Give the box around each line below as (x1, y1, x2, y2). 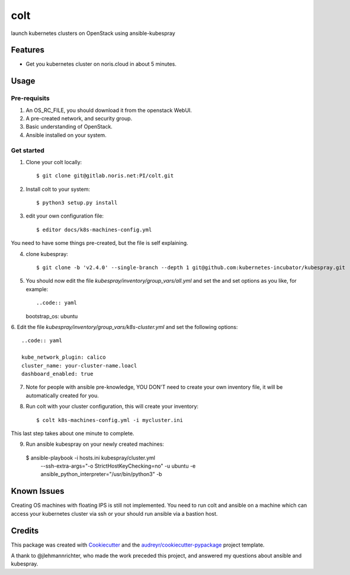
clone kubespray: (25, 250, 68, 257)
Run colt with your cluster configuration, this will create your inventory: (25, 403, 198, 410)
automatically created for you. (25, 392, 99, 399)
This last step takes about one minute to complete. (11, 430, 134, 437)
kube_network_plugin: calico (21, 354, 106, 361)
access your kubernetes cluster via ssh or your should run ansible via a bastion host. (11, 510, 218, 517)
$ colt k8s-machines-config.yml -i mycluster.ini (36, 417, 184, 423)
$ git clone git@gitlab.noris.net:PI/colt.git (36, 172, 174, 179)
